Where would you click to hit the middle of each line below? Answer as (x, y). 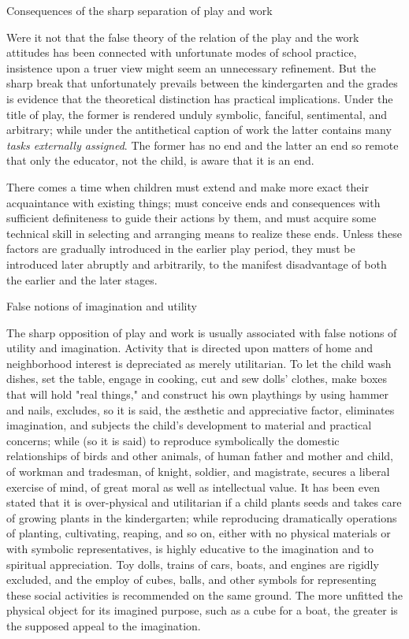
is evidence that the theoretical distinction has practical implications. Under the (200, 98)
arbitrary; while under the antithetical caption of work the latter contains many (199, 130)
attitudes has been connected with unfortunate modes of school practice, (182, 52)
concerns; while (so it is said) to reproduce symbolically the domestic (173, 440)
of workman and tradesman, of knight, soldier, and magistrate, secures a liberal (198, 472)
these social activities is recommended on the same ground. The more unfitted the (204, 594)
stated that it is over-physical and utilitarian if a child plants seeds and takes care (204, 502)
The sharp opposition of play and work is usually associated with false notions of (202, 332)
